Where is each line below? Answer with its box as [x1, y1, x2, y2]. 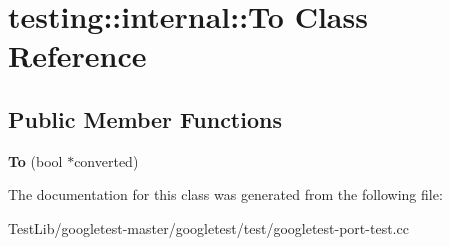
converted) [74, 150, 139, 171]
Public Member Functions [8, 103, 282, 134]
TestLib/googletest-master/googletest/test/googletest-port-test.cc [8, 217, 409, 238]
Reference [8, 35, 147, 76]
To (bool [8, 150, 63, 171]
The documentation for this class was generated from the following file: [8, 184, 443, 205]
